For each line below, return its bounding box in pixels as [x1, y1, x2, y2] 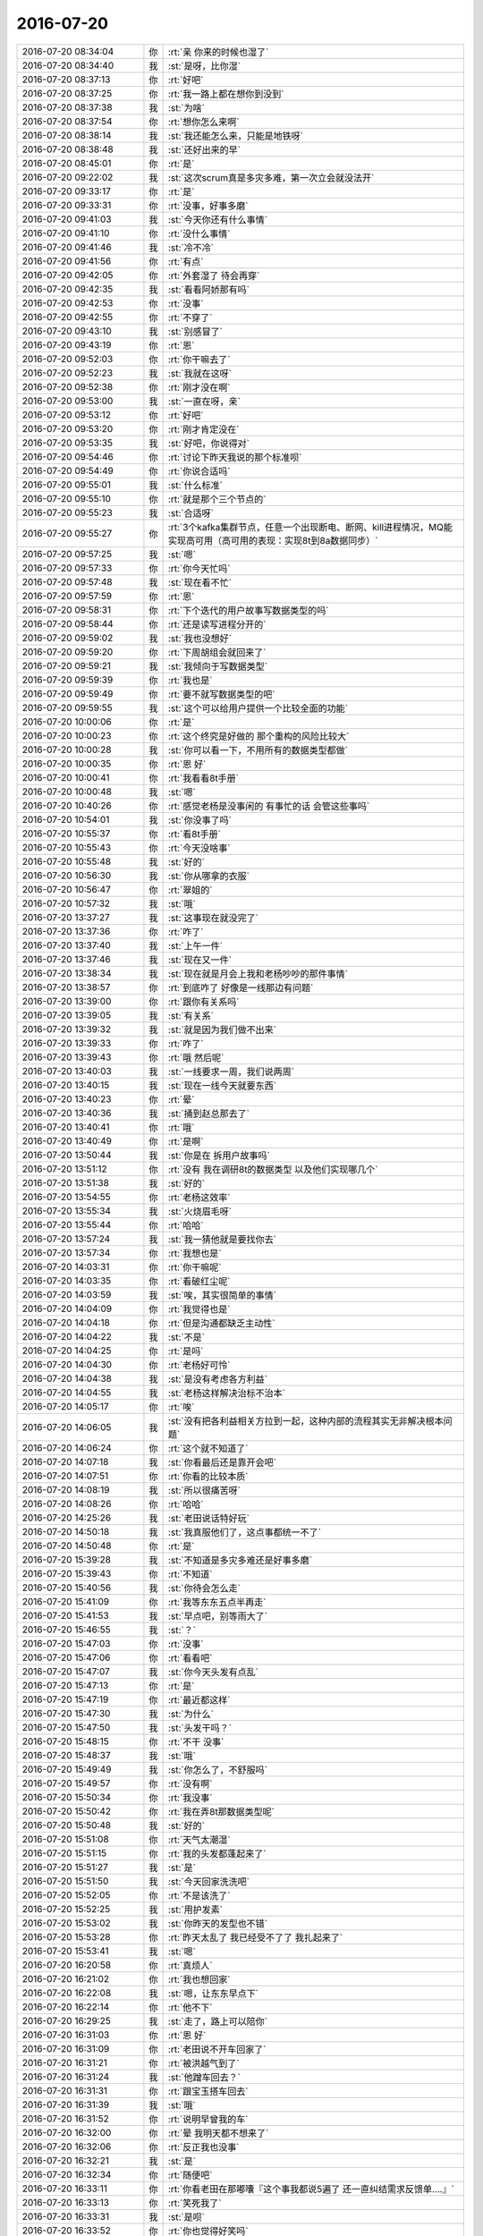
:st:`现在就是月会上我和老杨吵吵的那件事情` [167, 967, 349, 979]
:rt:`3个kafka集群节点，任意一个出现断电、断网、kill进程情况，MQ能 [167, 521, 453, 533]
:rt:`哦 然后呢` [167, 1051, 225, 1063]
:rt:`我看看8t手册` [167, 772, 240, 784]
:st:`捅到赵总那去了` [167, 1107, 250, 1120]
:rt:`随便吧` [167, 2169, 213, 2181]
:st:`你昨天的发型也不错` [167, 1917, 268, 1929]
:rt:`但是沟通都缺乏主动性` [167, 1317, 275, 1329]
